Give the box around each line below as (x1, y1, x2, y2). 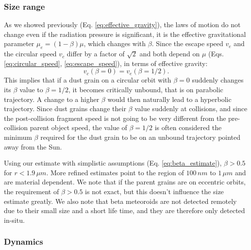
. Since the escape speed (151, 38, 223, 49)
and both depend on (139, 49, 200, 59)
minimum (4, 132, 32, 142)
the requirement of (4, 186, 59, 196)
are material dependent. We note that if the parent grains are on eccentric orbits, (4, 177, 246, 187)
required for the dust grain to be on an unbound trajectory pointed (40, 132, 241, 142)
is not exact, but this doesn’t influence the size (85, 186, 224, 196)
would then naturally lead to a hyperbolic (107, 94, 232, 104)
